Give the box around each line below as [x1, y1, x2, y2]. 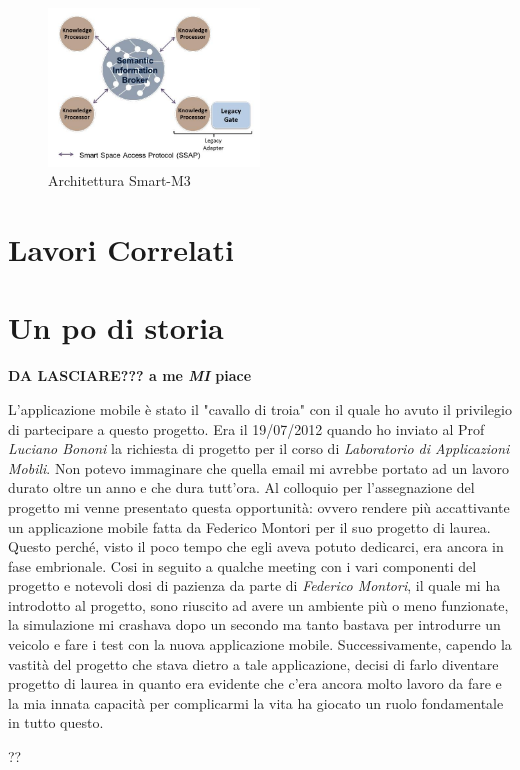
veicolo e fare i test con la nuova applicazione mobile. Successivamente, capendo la [8, 634, 512, 655]
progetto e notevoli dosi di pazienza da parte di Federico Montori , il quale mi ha [8, 575, 501, 596]
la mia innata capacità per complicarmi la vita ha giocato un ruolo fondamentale [8, 692, 504, 713]
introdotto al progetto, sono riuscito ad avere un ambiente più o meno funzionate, [8, 594, 509, 615]
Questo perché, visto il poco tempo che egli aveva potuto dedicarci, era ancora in [8, 536, 504, 557]
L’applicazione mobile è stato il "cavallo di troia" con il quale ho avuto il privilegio [8, 398, 512, 419]
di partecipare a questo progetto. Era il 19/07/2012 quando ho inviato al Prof [8, 418, 485, 439]
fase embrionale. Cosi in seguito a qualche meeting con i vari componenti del [8, 555, 477, 576]
